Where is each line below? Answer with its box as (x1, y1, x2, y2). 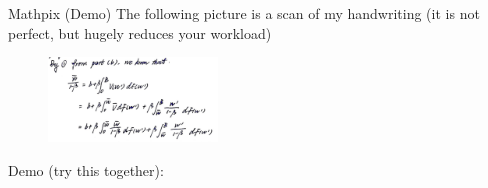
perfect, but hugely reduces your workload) (8, 22, 272, 43)
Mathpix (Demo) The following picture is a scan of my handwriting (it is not (8, 3, 480, 23)
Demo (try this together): (8, 159, 164, 180)
